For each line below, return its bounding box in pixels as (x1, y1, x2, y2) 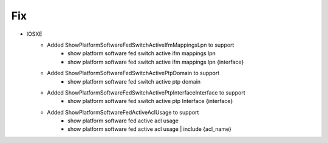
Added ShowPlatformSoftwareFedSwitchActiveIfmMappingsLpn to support (47, 41, 234, 48)
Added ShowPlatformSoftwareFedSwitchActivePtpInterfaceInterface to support (47, 88, 245, 96)
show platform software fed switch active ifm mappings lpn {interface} (67, 58, 244, 65)
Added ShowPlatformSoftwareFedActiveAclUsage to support (47, 108, 199, 116)
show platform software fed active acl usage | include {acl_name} (67, 125, 232, 133)
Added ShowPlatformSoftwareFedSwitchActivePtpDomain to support (47, 70, 220, 77)
